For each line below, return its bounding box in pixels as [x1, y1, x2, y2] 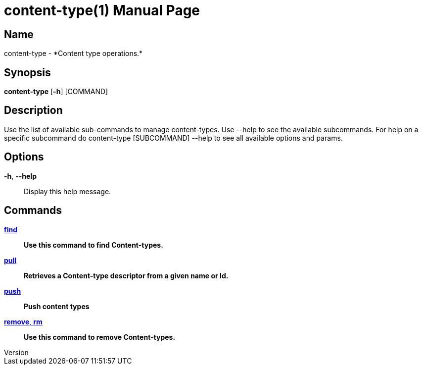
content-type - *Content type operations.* [4, 49, 143, 58]
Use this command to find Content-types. [24, 240, 163, 249]
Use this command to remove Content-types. [24, 332, 176, 341]
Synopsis [4, 66, 51, 79]
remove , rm [4, 317, 43, 326]
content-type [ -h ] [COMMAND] [4, 87, 108, 96]
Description [4, 104, 63, 117]
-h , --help [4, 171, 37, 180]
